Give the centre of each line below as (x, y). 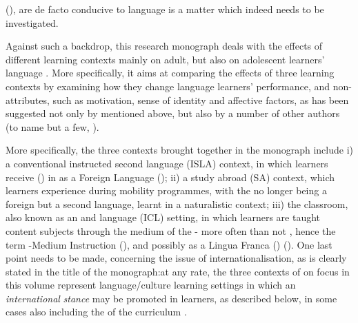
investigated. (32, 22)
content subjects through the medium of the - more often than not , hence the (171, 230)
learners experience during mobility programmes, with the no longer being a (166, 190)
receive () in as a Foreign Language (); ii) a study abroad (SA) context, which (170, 177)
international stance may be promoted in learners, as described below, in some (171, 298)
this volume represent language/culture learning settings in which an (151, 285)
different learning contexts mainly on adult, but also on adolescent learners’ (165, 59)
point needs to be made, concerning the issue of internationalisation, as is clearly (176, 258)
